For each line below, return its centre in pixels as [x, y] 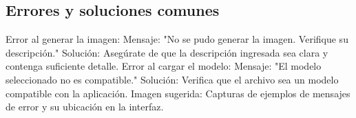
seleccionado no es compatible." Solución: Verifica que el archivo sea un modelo [172, 79]
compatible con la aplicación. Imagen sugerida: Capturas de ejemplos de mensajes [178, 93]
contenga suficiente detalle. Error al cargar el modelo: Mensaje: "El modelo [164, 66]
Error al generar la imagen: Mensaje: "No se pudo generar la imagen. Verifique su [177, 39]
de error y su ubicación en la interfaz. [85, 107]
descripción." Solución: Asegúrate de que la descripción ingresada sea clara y [167, 52]
